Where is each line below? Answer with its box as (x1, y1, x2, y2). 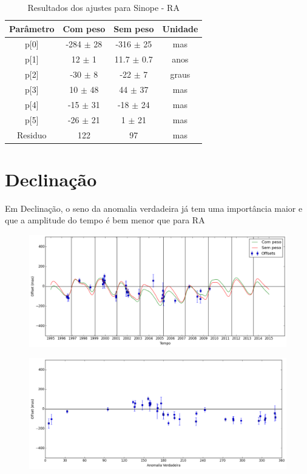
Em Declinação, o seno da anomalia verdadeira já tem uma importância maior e (5, 201, 303, 214)
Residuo (17, 128, 47, 141)
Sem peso (113, 22, 154, 35)
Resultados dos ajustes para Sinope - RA (27, 1, 180, 13)
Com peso (62, 22, 106, 35)
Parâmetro (9, 22, 55, 35)
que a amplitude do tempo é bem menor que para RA (5, 214, 205, 226)
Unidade (162, 22, 198, 35)
